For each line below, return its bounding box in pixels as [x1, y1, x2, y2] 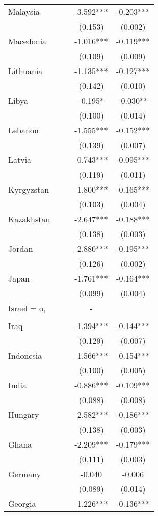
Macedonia [8, 35, 47, 47]
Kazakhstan [8, 213, 50, 225]
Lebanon [8, 124, 39, 136]
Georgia [8, 498, 36, 509]
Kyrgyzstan [8, 183, 49, 195]
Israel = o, [8, 302, 46, 314]
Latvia [8, 154, 32, 166]
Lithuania [8, 65, 43, 77]
